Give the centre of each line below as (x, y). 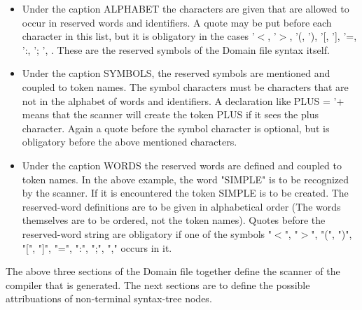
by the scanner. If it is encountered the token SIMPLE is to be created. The (185, 193)
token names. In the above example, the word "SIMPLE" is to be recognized (186, 179)
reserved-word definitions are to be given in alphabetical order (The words (181, 206)
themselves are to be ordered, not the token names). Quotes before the (174, 220)
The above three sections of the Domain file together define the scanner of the (173, 271)
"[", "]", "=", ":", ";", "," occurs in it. (97, 247)
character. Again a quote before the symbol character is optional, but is (176, 128)
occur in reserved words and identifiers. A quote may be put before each (177, 22)
